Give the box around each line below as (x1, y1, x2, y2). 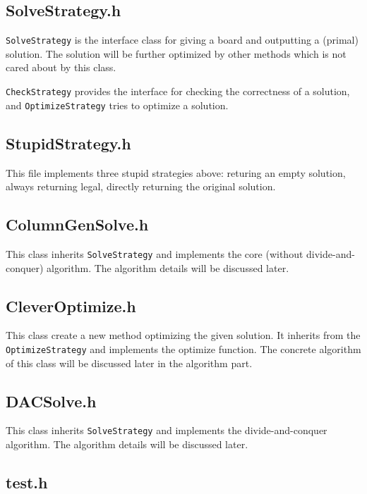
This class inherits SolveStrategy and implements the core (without (6, 246, 303, 261)
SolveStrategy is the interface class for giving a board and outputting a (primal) (6, 32, 359, 47)
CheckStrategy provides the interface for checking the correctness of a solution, (6, 84, 350, 99)
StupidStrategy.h (6, 132, 131, 154)
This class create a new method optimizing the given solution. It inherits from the (6, 328, 361, 342)
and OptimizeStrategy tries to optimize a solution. (6, 97, 229, 112)
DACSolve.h (6, 390, 97, 412)
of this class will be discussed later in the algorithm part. (6, 355, 253, 370)
